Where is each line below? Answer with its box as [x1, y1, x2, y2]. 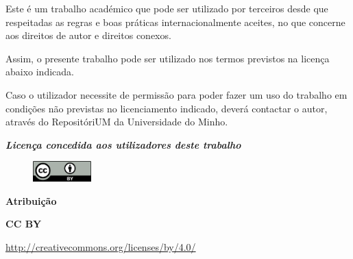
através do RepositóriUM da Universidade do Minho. [5, 114, 228, 129]
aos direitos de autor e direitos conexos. [5, 28, 171, 42]
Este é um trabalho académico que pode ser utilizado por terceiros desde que [5, 1, 328, 15]
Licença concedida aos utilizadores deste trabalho [5, 137, 241, 151]
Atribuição [5, 193, 57, 208]
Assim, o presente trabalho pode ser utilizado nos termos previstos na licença [5, 51, 330, 65]
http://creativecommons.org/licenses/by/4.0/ [5, 239, 196, 254]
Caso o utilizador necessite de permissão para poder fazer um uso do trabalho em [5, 87, 348, 101]
